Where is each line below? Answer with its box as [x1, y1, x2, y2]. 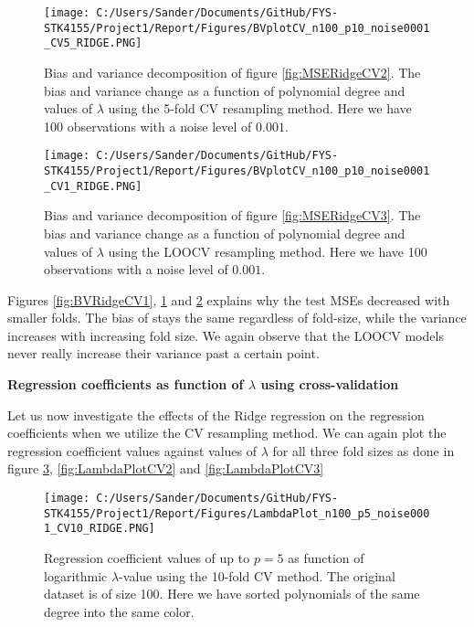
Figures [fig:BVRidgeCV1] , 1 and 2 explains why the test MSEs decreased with [7, 290, 450, 309]
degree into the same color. [44, 601, 195, 621]
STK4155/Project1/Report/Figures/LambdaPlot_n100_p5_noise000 [44, 506, 430, 520]
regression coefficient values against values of [7, 441, 258, 460]
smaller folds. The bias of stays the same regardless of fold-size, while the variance [7, 308, 467, 327]
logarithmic [44, 566, 108, 585]
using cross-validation [260, 375, 399, 394]
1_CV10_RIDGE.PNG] [44, 522, 155, 536]
